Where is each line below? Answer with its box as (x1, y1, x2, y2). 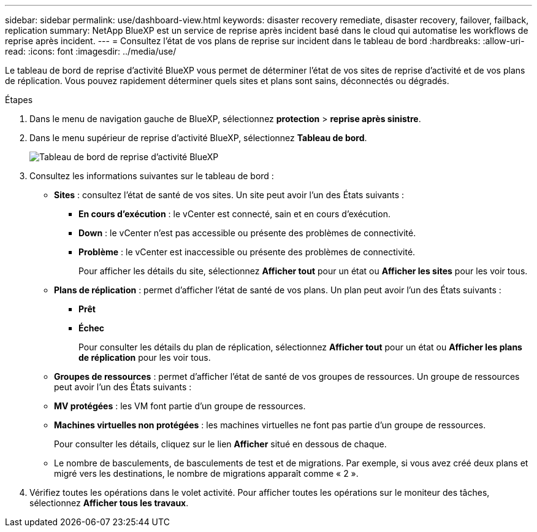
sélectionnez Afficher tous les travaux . (29, 498, 189, 508)
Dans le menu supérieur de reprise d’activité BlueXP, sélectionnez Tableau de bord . (29, 133, 367, 143)
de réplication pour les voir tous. (78, 352, 211, 363)
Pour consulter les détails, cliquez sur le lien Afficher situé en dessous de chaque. (54, 439, 387, 449)
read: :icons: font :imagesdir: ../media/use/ (5, 46, 177, 56)
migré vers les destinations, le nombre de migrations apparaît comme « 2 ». (54, 468, 359, 479)
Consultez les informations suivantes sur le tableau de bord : (29, 171, 274, 181)
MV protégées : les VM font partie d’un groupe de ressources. (54, 401, 306, 411)
